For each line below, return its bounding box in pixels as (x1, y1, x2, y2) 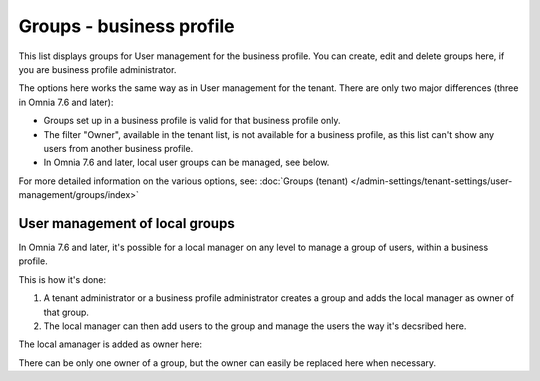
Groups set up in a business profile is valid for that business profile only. (43, 115, 341, 127)
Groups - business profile (18, 15, 235, 37)
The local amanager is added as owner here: (18, 338, 203, 350)
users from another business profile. (43, 142, 194, 154)
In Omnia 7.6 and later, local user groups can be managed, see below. (43, 156, 330, 169)
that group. (43, 306, 90, 318)
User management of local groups (18, 215, 235, 232)
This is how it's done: (18, 273, 107, 285)
